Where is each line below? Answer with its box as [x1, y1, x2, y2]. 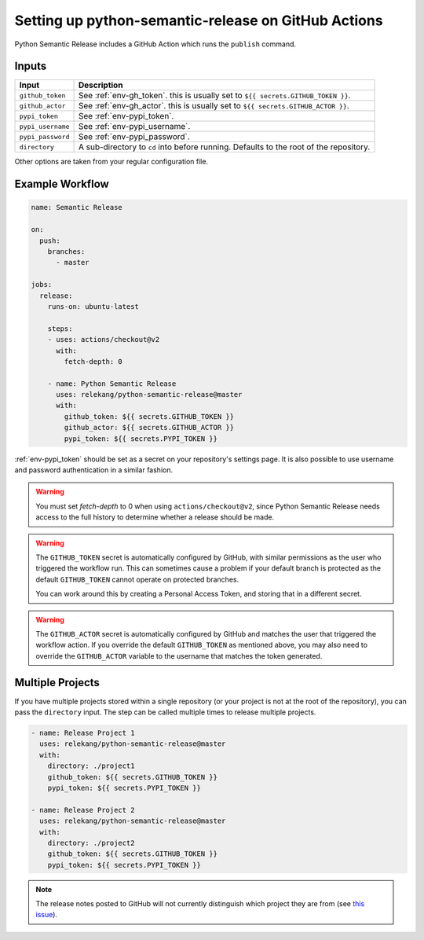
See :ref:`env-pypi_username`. [78, 121, 191, 132]
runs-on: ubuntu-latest [47, 302, 139, 310]
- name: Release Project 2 [31, 806, 135, 814]
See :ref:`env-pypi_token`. [78, 111, 174, 122]
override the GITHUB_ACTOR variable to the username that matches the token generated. [35, 651, 323, 660]
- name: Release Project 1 [31, 729, 135, 737]
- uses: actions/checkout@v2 [47, 335, 160, 344]
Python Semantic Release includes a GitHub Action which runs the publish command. [14, 39, 297, 49]
